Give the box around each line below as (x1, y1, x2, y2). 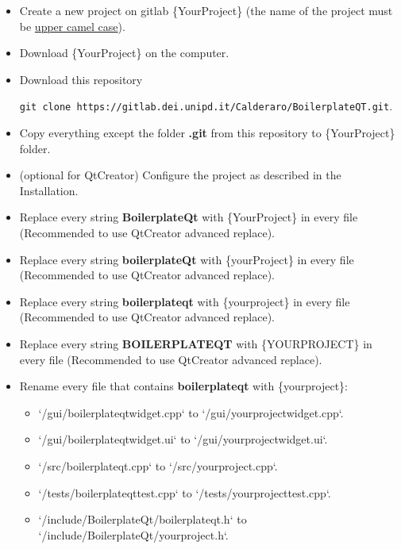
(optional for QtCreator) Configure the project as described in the (19, 167, 341, 183)
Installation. (19, 182, 79, 198)
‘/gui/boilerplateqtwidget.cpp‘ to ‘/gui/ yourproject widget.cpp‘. (38, 404, 344, 420)
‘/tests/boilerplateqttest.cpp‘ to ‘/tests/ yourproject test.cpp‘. (38, 484, 331, 501)
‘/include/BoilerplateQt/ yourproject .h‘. (38, 526, 229, 543)
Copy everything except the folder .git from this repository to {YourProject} (19, 125, 395, 141)
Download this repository (19, 71, 143, 87)
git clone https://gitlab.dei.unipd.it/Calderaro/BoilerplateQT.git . (19, 98, 393, 114)
